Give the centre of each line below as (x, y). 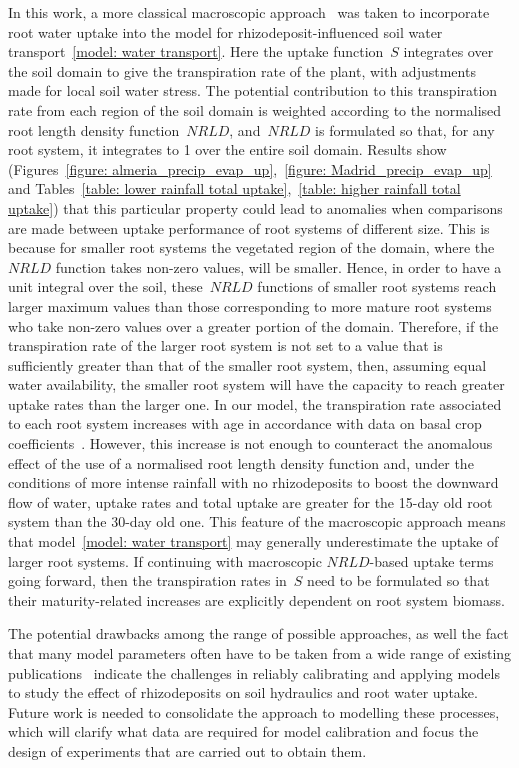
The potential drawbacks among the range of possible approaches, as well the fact (258, 633)
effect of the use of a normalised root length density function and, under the (241, 462)
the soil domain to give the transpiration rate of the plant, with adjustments (242, 70)
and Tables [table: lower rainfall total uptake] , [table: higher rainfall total (234, 188)
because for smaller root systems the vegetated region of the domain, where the (251, 247)
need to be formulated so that (398, 580)
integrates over (448, 51)
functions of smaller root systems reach (377, 286)
